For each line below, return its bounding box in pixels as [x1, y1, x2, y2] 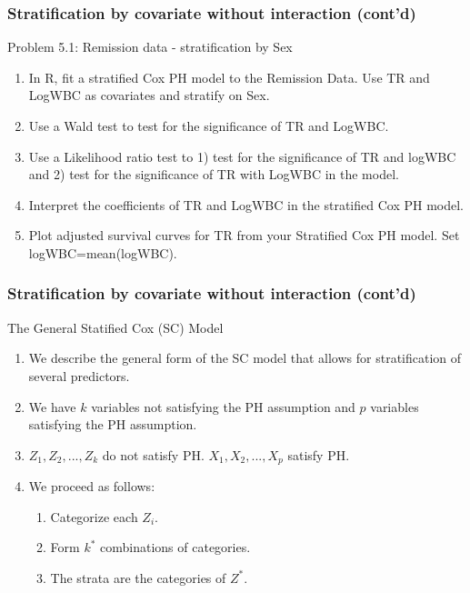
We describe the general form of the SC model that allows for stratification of [28, 348, 462, 367]
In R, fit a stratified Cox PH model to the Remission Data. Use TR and [28, 67, 430, 86]
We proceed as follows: [28, 477, 155, 496]
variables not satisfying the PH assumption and [91, 397, 355, 416]
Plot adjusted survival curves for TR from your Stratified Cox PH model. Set [28, 226, 460, 245]
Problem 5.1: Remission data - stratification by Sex [7, 37, 293, 56]
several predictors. [28, 366, 130, 385]
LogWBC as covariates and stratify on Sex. [28, 85, 270, 105]
